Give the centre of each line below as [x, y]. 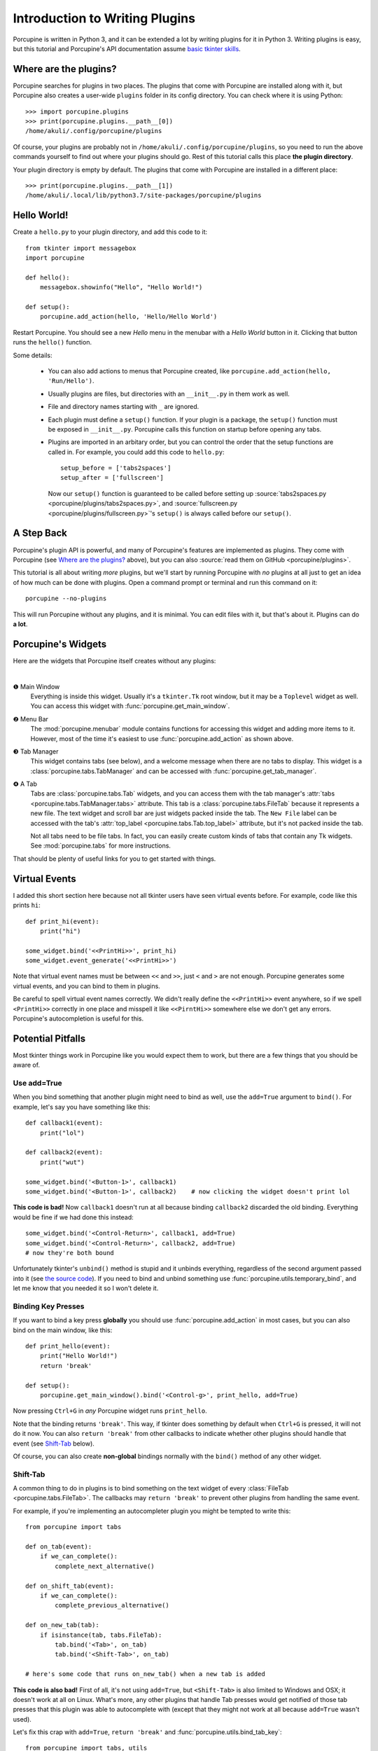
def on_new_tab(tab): [62, 1625]
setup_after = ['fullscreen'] [112, 478]
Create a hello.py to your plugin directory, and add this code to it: [110, 232]
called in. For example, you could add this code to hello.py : [136, 452]
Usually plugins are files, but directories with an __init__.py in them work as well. [169, 394]
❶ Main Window [36, 686]
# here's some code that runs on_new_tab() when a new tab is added [145, 1674]
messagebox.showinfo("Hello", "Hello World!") [121, 288]
